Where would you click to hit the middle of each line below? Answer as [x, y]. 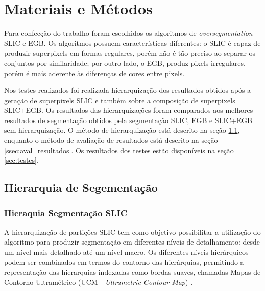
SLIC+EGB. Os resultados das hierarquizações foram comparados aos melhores [129, 110]
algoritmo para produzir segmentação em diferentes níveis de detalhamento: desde [132, 242]
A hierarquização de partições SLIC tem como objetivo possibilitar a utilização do [132, 232]
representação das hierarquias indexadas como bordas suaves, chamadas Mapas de [132, 272]
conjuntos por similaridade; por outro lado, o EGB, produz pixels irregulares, [125, 63]
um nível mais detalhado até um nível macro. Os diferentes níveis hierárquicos [126, 252]
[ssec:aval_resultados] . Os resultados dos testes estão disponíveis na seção [119, 150]
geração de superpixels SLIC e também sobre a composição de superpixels [120, 100]
